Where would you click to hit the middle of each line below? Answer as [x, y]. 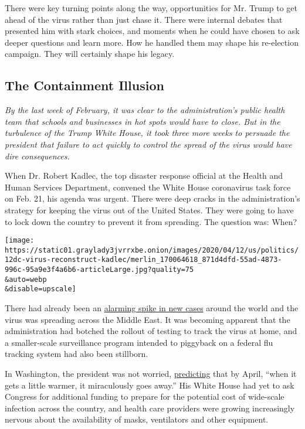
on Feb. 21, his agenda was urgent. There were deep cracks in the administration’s [152, 198]
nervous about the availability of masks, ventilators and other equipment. [137, 419]
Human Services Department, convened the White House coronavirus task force [148, 187]
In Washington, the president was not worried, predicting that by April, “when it [151, 374]
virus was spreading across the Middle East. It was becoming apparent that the [148, 319]
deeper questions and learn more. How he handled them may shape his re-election [152, 42]
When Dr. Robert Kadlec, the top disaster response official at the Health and [144, 176]
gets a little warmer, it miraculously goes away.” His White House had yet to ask [150, 385]
